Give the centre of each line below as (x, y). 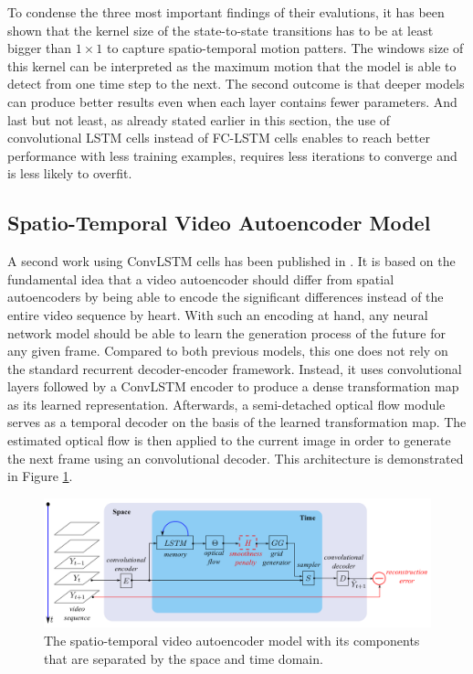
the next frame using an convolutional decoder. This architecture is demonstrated (236, 458)
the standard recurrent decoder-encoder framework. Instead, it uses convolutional (235, 368)
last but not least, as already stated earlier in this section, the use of (199, 119)
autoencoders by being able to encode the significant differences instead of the (226, 297)
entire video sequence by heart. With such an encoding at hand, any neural (218, 314)
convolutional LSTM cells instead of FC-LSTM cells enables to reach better (219, 138)
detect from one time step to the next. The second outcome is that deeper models (236, 84)
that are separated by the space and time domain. (184, 658)
